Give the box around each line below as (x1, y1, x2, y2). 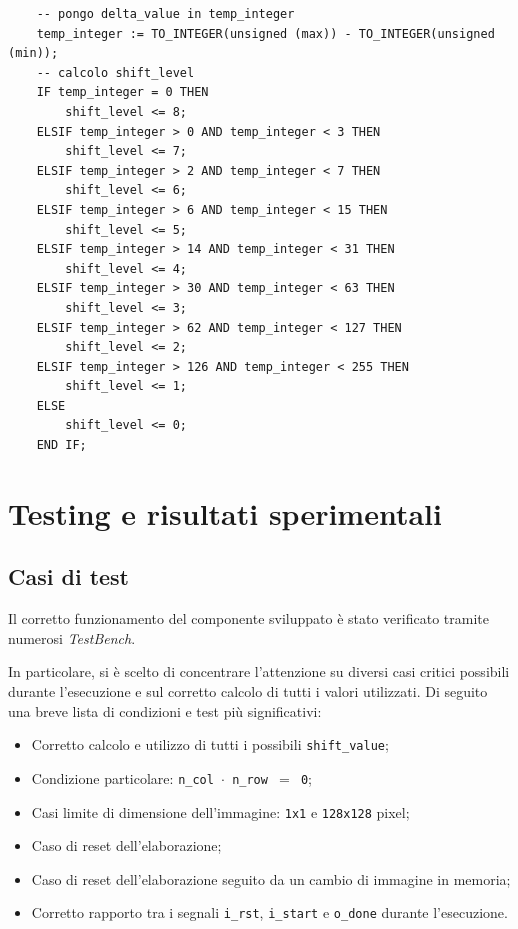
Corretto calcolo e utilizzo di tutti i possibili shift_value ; (31, 734, 389, 755)
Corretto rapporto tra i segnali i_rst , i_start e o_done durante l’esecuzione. (31, 902, 508, 923)
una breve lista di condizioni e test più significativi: (8, 700, 322, 721)
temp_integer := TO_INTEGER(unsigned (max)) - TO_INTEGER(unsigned (36, 26, 495, 41)
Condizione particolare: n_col (31, 767, 214, 788)
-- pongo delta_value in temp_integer (36, 7, 295, 21)
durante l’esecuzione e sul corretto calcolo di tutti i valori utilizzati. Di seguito (8, 681, 488, 702)
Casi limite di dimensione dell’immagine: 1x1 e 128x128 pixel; (31, 801, 410, 822)
